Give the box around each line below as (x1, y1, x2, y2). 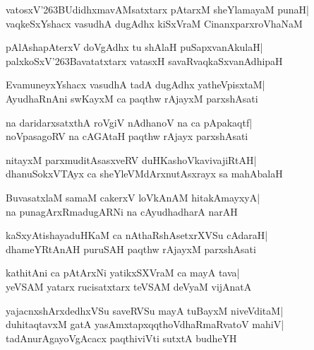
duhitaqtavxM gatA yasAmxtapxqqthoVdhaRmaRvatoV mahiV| (6, 317, 284, 332)
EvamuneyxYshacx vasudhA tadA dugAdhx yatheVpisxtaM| (6, 77, 265, 92)
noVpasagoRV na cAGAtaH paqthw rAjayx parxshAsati (6, 129, 248, 144)
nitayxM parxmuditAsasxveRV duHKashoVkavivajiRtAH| (6, 152, 257, 167)
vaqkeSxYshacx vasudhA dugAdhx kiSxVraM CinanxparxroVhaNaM (6, 16, 303, 30)
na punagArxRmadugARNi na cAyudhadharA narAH (6, 204, 238, 218)
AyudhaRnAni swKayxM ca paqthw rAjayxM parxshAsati (6, 91, 258, 105)
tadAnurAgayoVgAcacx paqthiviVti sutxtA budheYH (6, 330, 237, 345)
